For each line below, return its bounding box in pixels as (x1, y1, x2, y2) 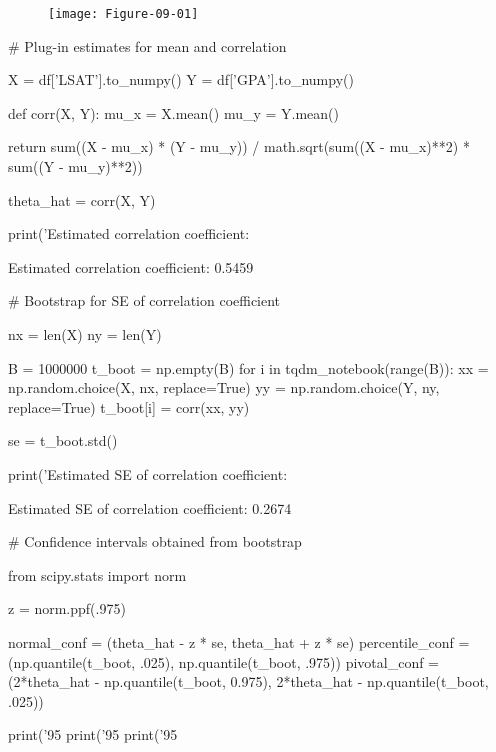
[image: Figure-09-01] (48, 7, 199, 21)
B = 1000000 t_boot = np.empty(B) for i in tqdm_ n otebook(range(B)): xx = (8, 357, 489, 378)
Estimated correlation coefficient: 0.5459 (8, 256, 254, 277)
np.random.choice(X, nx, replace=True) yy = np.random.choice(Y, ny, (8, 377, 440, 398)
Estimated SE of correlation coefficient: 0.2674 (8, 497, 292, 518)
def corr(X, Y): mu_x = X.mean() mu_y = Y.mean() (8, 102, 340, 123)
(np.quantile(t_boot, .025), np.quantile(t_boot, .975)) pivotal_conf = (8, 651, 440, 672)
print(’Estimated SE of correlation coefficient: (8, 463, 288, 484)
